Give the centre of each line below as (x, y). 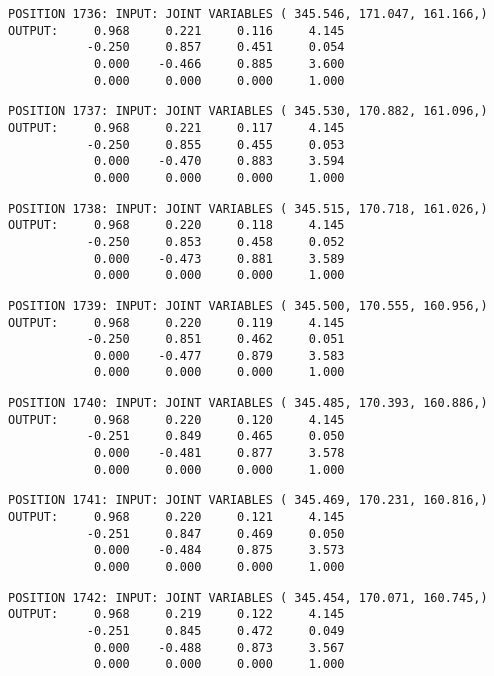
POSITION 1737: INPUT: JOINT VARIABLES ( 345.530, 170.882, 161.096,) (248, 111)
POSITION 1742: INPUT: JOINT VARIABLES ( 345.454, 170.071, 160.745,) (248, 597)
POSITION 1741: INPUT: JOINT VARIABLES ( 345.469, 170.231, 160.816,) (248, 500)
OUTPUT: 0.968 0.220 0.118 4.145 (176, 225)
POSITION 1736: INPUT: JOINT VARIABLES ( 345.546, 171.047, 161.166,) (248, 14)
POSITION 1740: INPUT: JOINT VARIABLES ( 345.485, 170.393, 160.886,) (248, 403)
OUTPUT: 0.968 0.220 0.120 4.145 (176, 419)
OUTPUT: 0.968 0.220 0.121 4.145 (176, 517)
